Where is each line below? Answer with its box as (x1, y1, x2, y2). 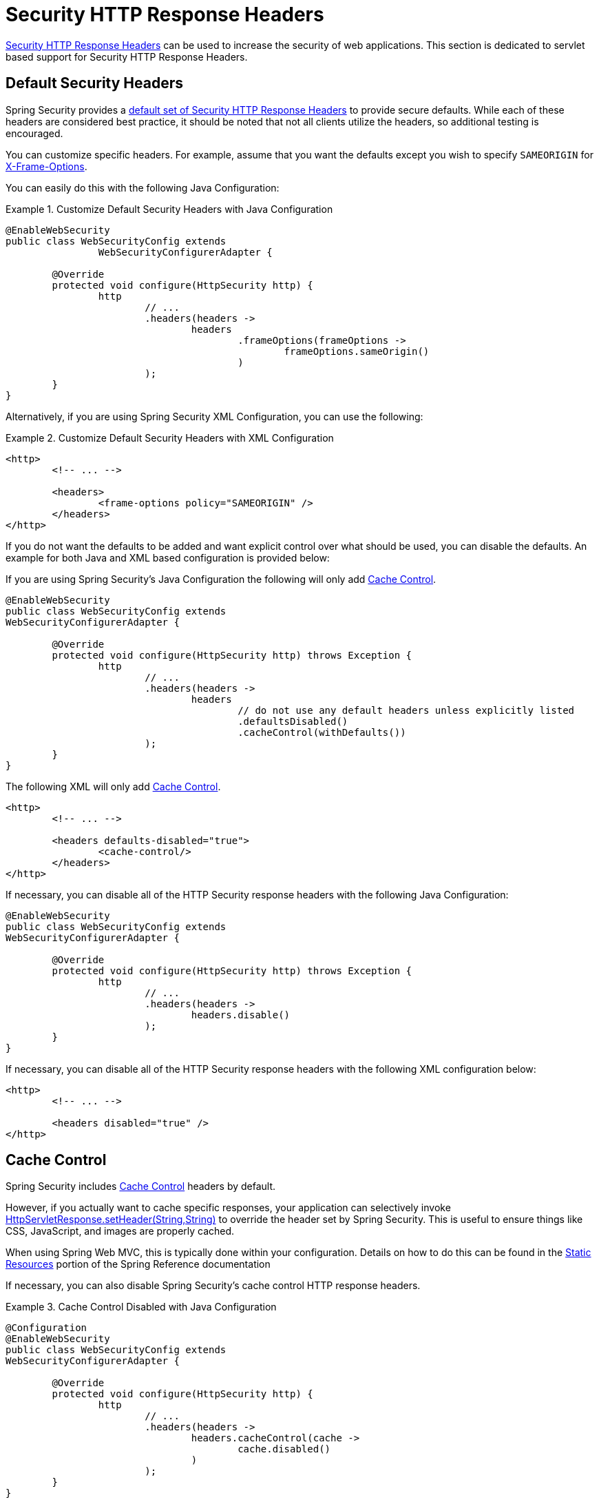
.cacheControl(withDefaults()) (238, 726, 406, 738)
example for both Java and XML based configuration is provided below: (6, 551, 330, 564)
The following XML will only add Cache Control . (6, 780, 221, 792)
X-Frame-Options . (6, 160, 87, 172)
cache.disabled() (238, 1443, 331, 1455)
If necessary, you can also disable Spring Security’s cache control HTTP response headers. (6, 1279, 421, 1292)
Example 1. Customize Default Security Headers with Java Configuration (6, 203, 333, 215)
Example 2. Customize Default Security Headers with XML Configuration (6, 431, 334, 444)
